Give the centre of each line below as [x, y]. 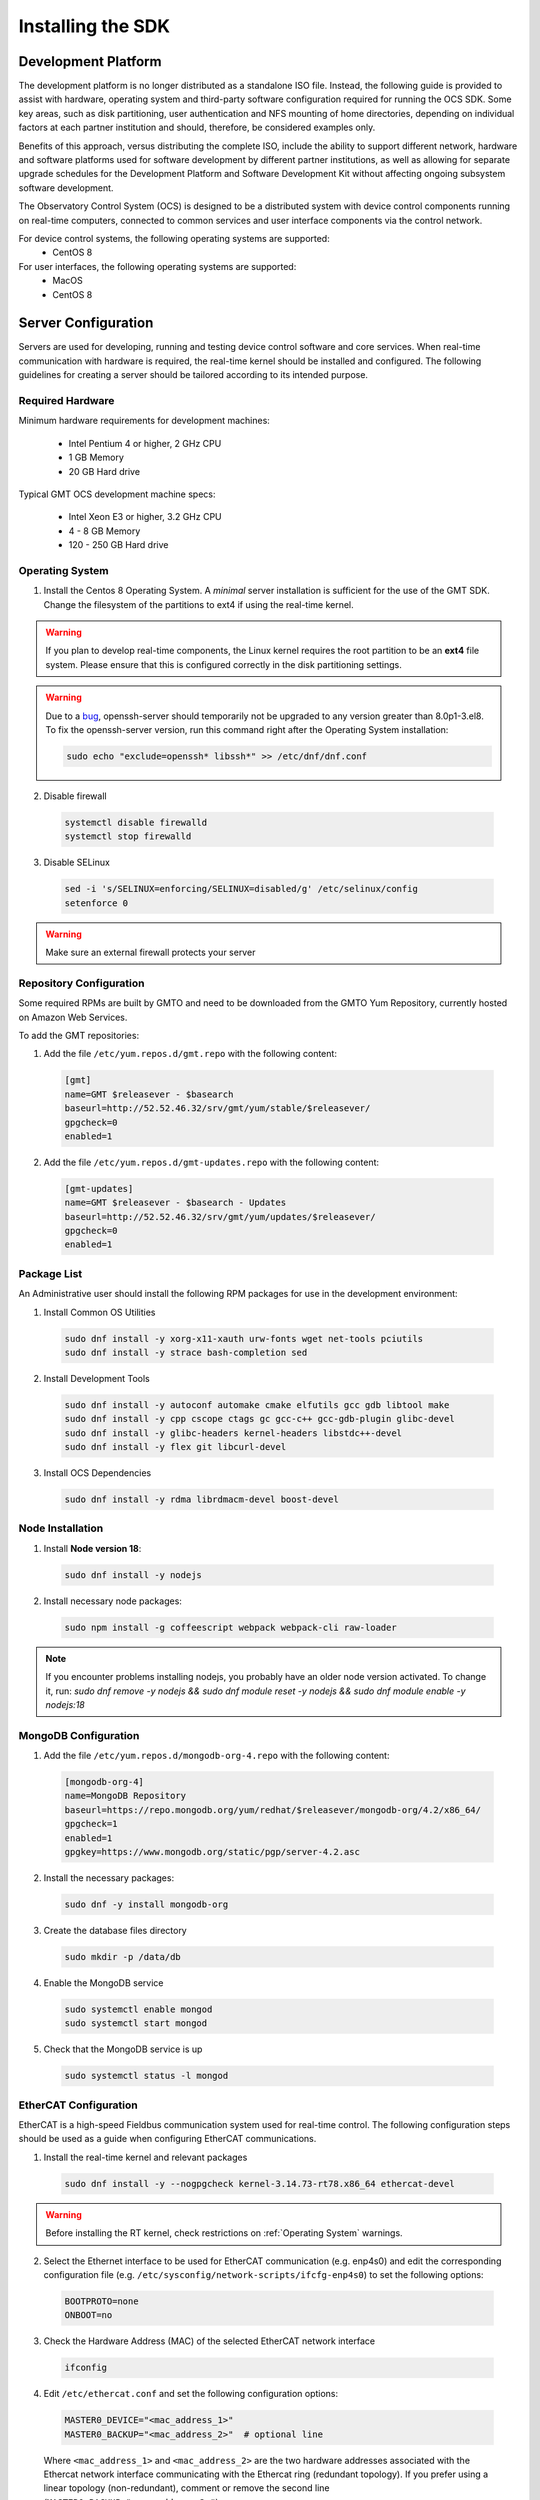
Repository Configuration [81, 983]
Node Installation [61, 1528]
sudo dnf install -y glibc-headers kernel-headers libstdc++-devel [233, 1433]
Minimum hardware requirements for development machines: [144, 421]
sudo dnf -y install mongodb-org [146, 1904]
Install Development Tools [96, 1378]
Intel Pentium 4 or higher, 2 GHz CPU [145, 443]
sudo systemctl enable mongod [138, 2009]
